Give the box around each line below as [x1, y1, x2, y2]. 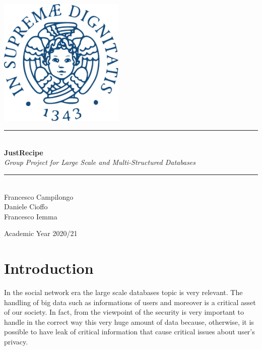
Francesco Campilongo [4, 191, 74, 202]
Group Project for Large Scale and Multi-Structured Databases [4, 157, 196, 167]
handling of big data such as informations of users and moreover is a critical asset [4, 297, 256, 307]
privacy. [4, 336, 28, 346]
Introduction [4, 258, 94, 278]
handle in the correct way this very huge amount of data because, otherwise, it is [4, 316, 254, 327]
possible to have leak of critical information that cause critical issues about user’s [4, 326, 255, 337]
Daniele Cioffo [4, 201, 48, 212]
